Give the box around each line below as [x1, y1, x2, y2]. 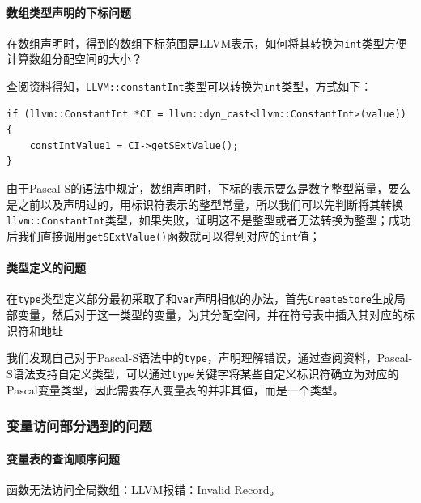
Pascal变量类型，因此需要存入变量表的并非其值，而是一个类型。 [6, 381, 344, 398]
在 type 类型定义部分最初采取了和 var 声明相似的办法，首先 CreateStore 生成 [6, 290, 394, 307]
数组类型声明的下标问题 [6, 3, 131, 20]
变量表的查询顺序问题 [6, 450, 120, 467]
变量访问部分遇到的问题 [6, 416, 152, 436]
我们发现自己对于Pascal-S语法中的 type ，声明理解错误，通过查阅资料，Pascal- [6, 349, 413, 366]
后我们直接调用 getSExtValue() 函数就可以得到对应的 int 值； [6, 227, 321, 244]
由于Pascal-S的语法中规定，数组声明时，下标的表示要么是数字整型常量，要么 [6, 180, 411, 197]
